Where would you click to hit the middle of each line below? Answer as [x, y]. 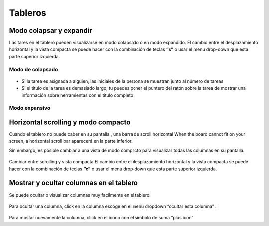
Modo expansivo [30, 108]
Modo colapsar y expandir [51, 31]
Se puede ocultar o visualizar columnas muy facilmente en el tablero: [80, 195]
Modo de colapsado [34, 69]
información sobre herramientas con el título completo [77, 95]
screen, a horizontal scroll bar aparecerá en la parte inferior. [71, 141]
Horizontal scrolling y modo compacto [70, 122]
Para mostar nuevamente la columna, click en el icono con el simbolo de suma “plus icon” [101, 218]
